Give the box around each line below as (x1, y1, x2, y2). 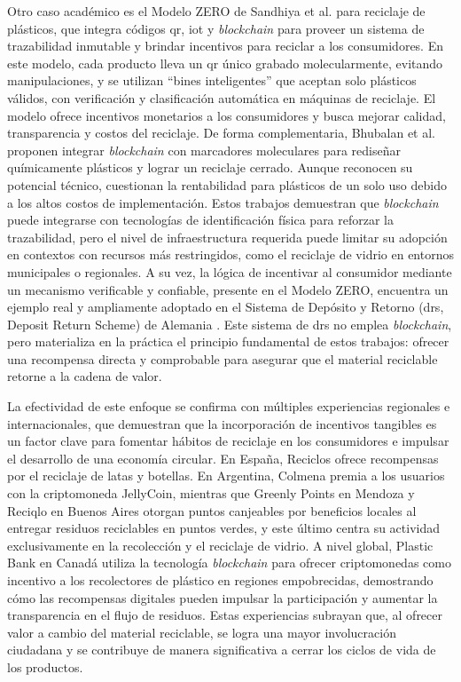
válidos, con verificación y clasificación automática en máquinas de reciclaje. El (7, 88, 436, 107)
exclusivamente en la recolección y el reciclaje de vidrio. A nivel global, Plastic (7, 535, 434, 554)
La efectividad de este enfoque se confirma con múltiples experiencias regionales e (7, 397, 450, 416)
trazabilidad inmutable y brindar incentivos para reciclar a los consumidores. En (7, 36, 443, 55)
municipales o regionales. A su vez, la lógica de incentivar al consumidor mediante (7, 262, 452, 281)
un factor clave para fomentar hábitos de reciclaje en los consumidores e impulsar (7, 432, 449, 450)
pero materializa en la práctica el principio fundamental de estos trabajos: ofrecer (7, 332, 449, 351)
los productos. (7, 657, 83, 676)
